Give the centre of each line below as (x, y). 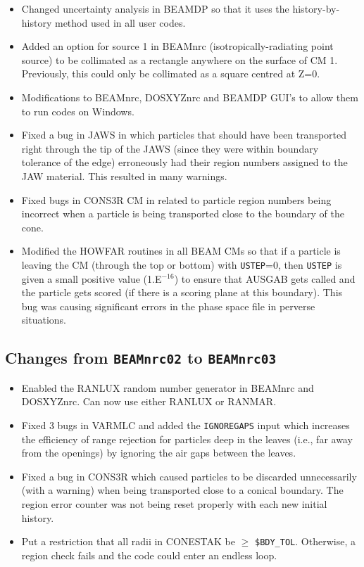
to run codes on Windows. (78, 111)
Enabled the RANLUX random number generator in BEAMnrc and (168, 387)
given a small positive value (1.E (92, 278)
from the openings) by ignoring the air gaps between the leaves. (159, 453)
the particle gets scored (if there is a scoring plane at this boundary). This (182, 292)
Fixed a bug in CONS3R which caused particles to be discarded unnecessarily (189, 476)
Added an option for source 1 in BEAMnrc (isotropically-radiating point (177, 46)
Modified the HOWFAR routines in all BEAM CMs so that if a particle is (181, 251)
